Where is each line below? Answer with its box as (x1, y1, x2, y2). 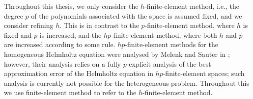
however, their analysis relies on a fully (4, 58, 121, 69)
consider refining (4, 20, 54, 30)
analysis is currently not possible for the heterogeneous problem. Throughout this (4, 77, 249, 88)
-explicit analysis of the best (126, 58, 211, 69)
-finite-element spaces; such (163, 68, 245, 78)
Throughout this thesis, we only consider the (4, 1, 139, 11)
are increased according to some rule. (4, 39, 115, 49)
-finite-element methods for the (125, 39, 218, 49)
